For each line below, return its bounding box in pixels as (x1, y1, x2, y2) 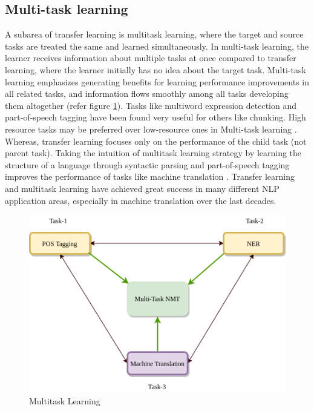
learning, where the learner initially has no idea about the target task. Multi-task (5, 63, 306, 76)
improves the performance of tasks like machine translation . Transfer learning (5, 170, 295, 183)
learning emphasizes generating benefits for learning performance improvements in (5, 75, 310, 88)
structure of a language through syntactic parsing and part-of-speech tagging (5, 158, 290, 171)
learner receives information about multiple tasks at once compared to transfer (5, 51, 296, 64)
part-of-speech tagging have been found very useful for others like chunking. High (5, 111, 306, 123)
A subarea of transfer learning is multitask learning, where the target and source (5, 28, 304, 41)
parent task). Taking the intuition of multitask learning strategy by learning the (5, 146, 302, 159)
